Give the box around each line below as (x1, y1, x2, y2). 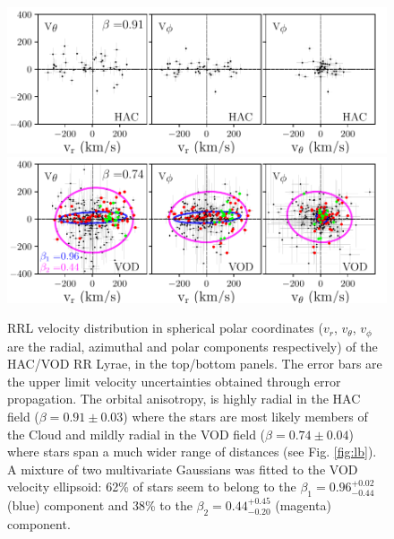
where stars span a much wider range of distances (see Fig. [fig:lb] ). (7, 442, 377, 461)
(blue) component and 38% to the (7, 496, 193, 515)
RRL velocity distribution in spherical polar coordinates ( (7, 318, 323, 337)
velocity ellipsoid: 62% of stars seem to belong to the (7, 477, 296, 496)
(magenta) (275, 496, 331, 515)
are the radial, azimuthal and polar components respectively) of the (7, 336, 378, 355)
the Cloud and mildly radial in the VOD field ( (7, 424, 266, 443)
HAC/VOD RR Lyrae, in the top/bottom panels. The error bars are (7, 354, 382, 373)
